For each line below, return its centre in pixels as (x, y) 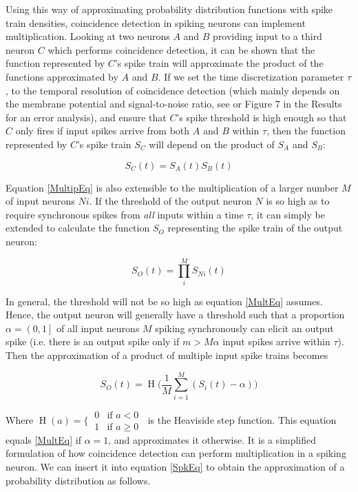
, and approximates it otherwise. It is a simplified (212, 439)
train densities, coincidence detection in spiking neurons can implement (156, 22)
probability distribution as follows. (78, 480)
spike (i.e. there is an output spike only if (93, 341)
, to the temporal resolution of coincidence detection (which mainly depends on (173, 90)
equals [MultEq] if (43, 439)
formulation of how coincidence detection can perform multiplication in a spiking (176, 453)
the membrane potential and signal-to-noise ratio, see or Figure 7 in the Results (174, 104)
